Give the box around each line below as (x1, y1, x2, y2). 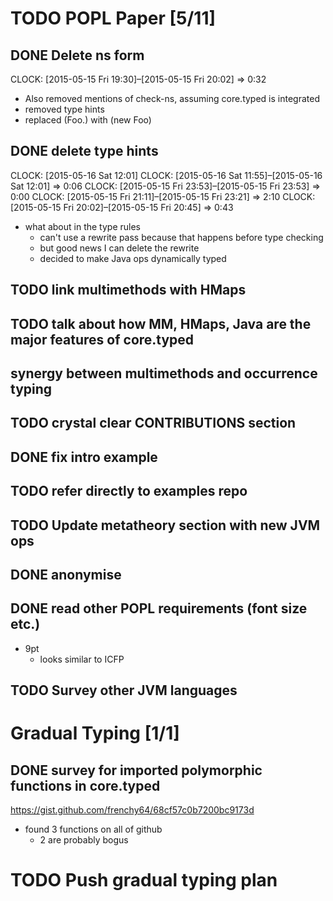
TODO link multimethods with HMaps (10, 282, 247, 299)
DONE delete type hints (10, 143, 159, 160)
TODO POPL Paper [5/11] (10, 7, 217, 30)
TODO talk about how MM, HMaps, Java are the (10, 315, 312, 332)
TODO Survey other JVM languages (10, 682, 238, 699)
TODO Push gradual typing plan (10, 869, 278, 892)
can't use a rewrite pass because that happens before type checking (39, 231, 324, 243)
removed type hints (24, 103, 105, 115)
